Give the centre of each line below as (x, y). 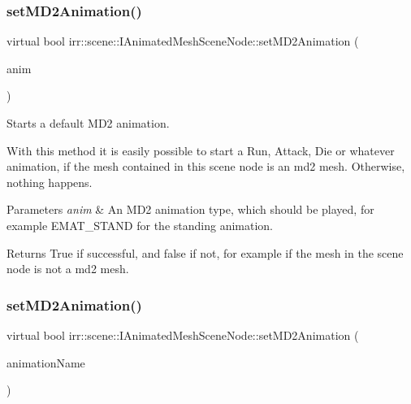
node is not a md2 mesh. (68, 269)
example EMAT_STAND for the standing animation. (140, 225)
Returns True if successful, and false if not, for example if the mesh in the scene (205, 252)
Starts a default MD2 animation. (88, 123)
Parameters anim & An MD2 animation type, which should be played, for (190, 209)
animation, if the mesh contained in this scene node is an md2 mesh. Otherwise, (206, 166)
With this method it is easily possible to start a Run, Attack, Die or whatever (201, 150)
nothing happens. (50, 182)
